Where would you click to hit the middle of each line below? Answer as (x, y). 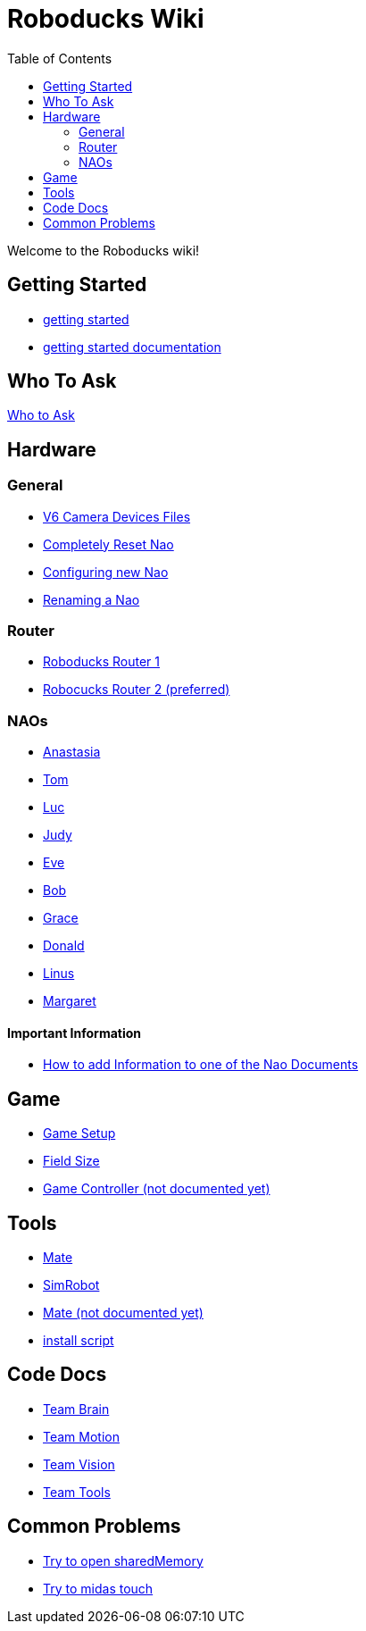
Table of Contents (60, 58)
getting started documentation (132, 347)
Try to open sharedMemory (123, 1560)
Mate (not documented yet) (123, 1313)
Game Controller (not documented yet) (157, 1189)
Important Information (75, 1033)
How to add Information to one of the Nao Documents (201, 1065)
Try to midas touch (98, 1588)
